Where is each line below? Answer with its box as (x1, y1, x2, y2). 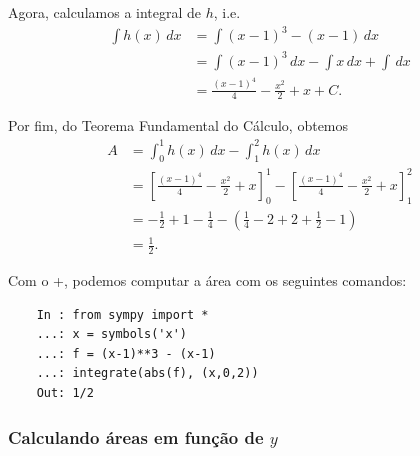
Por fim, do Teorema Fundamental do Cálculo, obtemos (8, 115, 349, 136)
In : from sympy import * (36, 307, 209, 322)
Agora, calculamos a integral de (8, 2, 202, 22)
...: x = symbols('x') (36, 327, 187, 342)
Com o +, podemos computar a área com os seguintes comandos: (8, 270, 407, 291)
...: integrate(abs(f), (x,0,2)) (36, 366, 259, 381)
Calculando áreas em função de (8, 424, 264, 449)
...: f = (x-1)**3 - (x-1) (36, 346, 216, 361)
